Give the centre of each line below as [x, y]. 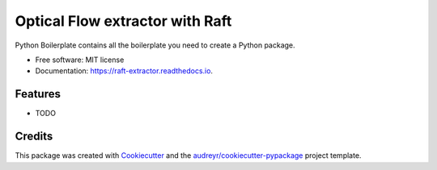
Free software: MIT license [80, 60]
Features [38, 94]
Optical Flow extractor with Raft [123, 21]
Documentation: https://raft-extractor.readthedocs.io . [124, 71]
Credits [34, 137]
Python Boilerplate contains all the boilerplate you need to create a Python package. [155, 45]
